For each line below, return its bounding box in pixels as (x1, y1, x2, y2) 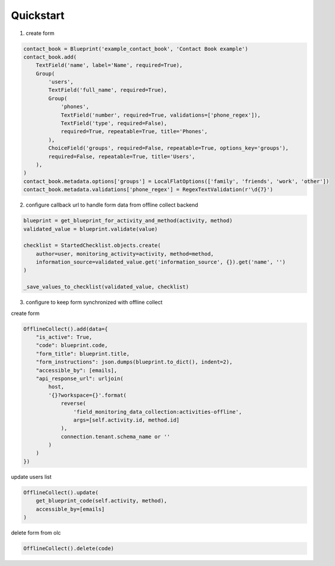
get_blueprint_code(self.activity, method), (36, 497, 167, 504)
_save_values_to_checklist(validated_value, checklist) (23, 284, 189, 290)
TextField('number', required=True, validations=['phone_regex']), (60, 111, 261, 118)
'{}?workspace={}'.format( (48, 391, 127, 398)
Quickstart (11, 9, 65, 22)
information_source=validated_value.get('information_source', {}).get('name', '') (36, 259, 286, 266)
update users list (11, 473, 52, 480)
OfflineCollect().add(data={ (23, 326, 108, 332)
